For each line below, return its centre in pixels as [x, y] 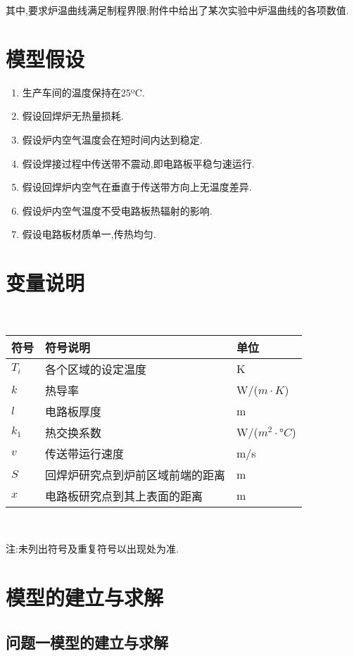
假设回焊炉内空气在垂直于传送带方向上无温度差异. [137, 187]
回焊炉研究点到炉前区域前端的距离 [135, 474]
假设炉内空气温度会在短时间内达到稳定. [112, 139]
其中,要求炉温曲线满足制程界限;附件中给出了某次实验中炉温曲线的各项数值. [177, 10]
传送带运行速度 [85, 453]
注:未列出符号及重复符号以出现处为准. [92, 549]
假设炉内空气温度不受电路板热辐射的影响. [117, 210]
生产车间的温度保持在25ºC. [83, 92]
